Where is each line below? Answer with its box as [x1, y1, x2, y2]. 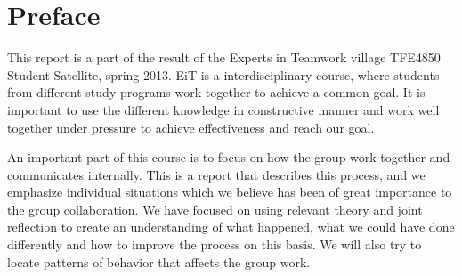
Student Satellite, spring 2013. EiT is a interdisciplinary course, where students [7, 65, 440, 84]
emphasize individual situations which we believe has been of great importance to [7, 183, 452, 201]
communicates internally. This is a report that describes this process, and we [7, 165, 426, 183]
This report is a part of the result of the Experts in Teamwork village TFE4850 [7, 48, 441, 67]
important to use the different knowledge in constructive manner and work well [7, 100, 440, 118]
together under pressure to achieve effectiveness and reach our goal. [7, 118, 375, 136]
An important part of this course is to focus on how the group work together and [7, 148, 450, 167]
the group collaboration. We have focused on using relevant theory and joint [7, 200, 423, 218]
